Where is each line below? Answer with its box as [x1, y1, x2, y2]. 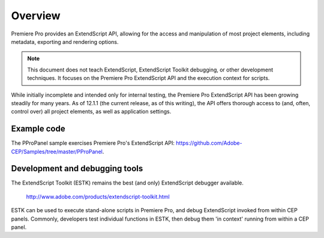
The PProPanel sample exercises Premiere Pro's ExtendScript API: [11, 139, 175, 147]
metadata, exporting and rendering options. [11, 38, 119, 45]
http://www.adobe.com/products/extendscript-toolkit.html [26, 193, 170, 200]
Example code [11, 124, 65, 134]
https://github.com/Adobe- [176, 139, 242, 147]
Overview [11, 9, 61, 22]
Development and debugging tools [11, 163, 143, 174]
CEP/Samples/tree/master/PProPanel [11, 148, 103, 155]
